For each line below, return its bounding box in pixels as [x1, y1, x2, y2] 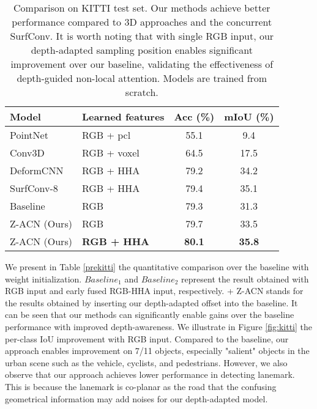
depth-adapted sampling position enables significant [31, 43, 253, 57]
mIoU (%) [224, 109, 274, 123]
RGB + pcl [81, 128, 131, 142]
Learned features [81, 109, 165, 123]
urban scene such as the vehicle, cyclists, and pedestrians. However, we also [5, 356, 288, 369]
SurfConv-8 [10, 181, 58, 195]
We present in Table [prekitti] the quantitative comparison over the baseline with [5, 260, 309, 273]
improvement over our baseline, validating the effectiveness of [10, 57, 274, 71]
